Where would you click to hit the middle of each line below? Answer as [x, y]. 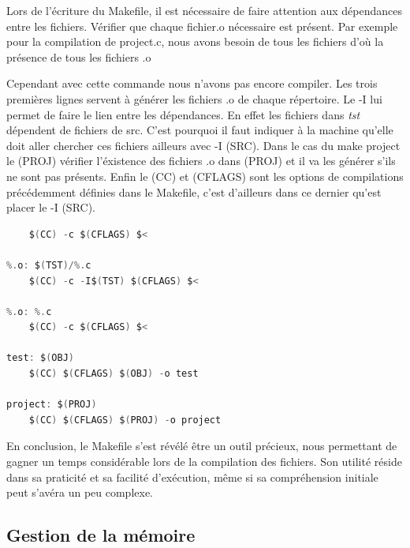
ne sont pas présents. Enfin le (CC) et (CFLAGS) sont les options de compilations [205, 176]
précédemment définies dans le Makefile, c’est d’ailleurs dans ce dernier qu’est [194, 191]
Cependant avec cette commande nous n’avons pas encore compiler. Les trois [192, 83]
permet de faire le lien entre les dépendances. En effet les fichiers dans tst [183, 114]
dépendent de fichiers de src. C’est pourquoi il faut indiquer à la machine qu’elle [200, 130]
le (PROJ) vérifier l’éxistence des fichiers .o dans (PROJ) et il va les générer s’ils [201, 161]
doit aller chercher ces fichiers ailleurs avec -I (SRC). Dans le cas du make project [203, 145]
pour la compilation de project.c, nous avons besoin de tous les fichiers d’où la [195, 41]
